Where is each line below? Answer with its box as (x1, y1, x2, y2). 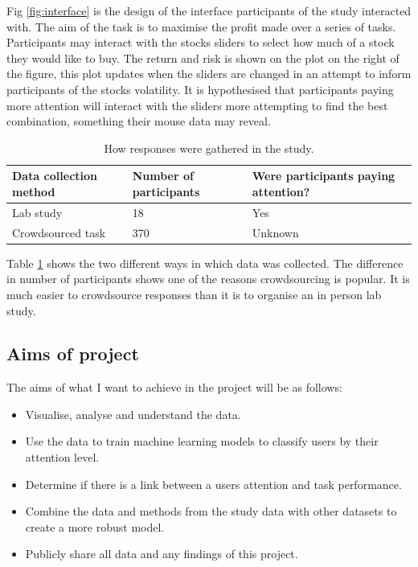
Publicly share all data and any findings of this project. (25, 545, 298, 562)
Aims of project (6, 341, 139, 366)
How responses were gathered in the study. (104, 139, 314, 156)
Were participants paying (252, 167, 395, 184)
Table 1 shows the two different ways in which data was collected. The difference (6, 254, 404, 271)
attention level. (25, 449, 100, 466)
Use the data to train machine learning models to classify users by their (25, 433, 379, 450)
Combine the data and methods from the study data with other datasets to (25, 503, 397, 520)
